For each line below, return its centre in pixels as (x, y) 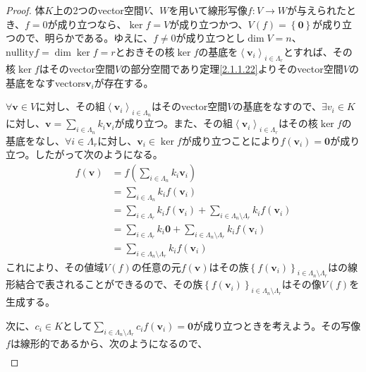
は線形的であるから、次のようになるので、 (109, 343)
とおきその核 (145, 51)
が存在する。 (124, 82)
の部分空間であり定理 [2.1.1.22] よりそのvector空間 (232, 68)
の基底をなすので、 (277, 106)
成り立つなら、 (92, 24)
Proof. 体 (25, 10)
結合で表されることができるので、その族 (109, 284)
